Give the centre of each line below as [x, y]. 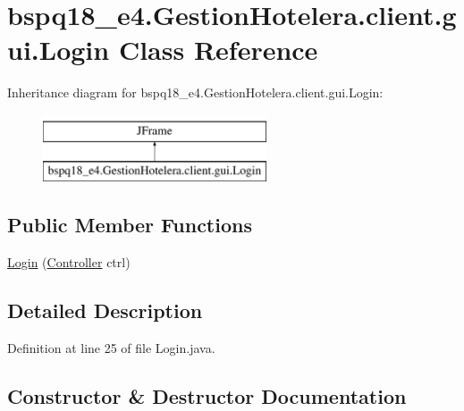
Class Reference [218, 50]
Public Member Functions [130, 225]
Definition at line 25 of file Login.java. [111, 348]
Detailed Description [105, 310]
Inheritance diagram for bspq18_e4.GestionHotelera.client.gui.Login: [195, 92]
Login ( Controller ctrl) [69, 262]
